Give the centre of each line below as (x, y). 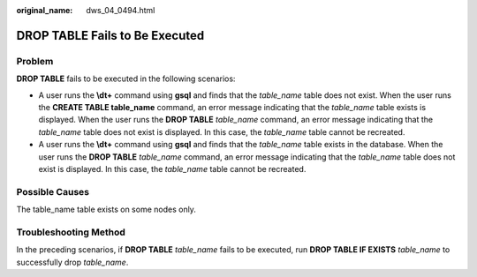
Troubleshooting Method (71, 232)
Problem (35, 61)
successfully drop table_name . (72, 262)
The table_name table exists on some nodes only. (106, 210)
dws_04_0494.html (121, 10)
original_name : (45, 10)
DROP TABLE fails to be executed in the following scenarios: (126, 79)
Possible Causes (53, 191)
